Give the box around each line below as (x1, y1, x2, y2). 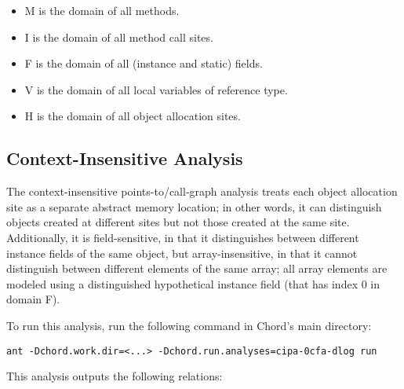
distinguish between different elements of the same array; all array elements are (6, 260, 388, 277)
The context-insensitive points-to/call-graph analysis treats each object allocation (6, 183, 398, 200)
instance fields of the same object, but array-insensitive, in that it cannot (6, 244, 358, 261)
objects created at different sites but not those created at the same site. (6, 214, 350, 230)
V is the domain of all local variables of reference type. (24, 81, 288, 97)
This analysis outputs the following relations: (6, 368, 223, 384)
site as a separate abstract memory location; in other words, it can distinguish (6, 198, 382, 215)
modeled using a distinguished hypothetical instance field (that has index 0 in (6, 275, 380, 292)
